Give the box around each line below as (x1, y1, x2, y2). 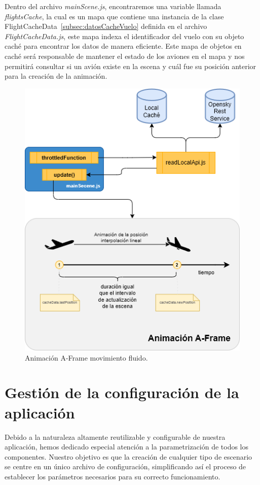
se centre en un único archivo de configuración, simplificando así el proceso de (5, 461, 246, 472)
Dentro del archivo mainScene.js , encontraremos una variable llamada (5, 1, 221, 11)
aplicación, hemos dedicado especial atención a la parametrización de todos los (5, 441, 249, 452)
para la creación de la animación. (5, 71, 107, 81)
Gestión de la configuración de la (5, 382, 239, 403)
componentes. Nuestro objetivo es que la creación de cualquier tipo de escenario (5, 451, 252, 462)
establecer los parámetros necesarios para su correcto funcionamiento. (5, 471, 220, 481)
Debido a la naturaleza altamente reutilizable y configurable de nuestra (5, 431, 226, 442)
